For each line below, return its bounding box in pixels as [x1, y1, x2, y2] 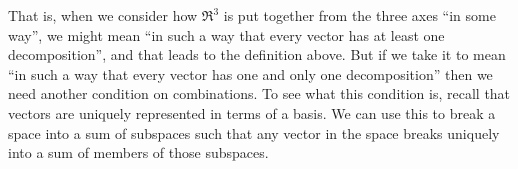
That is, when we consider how [8, 5, 198, 25]
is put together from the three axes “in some [223, 5, 496, 25]
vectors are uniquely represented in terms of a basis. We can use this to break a [8, 102, 496, 123]
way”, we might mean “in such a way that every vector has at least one [8, 24, 445, 45]
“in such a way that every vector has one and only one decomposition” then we [8, 63, 493, 84]
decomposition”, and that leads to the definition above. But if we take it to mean [8, 44, 506, 65]
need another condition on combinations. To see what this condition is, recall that [8, 83, 511, 104]
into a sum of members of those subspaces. [8, 142, 269, 163]
